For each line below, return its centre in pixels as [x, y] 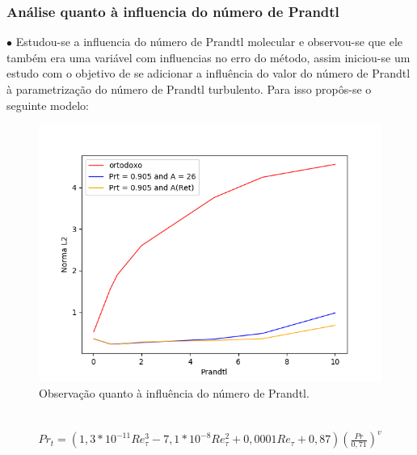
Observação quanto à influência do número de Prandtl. [174, 392]
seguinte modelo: [48, 105]
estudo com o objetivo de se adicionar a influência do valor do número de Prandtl [208, 73]
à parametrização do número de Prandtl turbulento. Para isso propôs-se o [189, 89]
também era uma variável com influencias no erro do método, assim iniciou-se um [208, 57]
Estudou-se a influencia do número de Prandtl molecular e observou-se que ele [209, 42]
